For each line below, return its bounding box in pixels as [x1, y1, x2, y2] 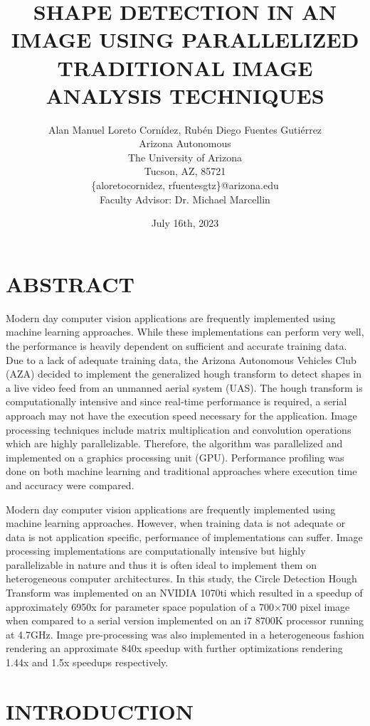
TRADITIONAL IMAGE [57, 53, 313, 82]
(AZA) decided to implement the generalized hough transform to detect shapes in [6, 366, 362, 381]
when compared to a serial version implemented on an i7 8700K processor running [6, 613, 364, 628]
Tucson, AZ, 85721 [144, 164, 226, 178]
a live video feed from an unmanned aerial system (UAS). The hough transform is [6, 380, 363, 395]
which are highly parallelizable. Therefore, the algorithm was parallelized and [6, 436, 343, 451]
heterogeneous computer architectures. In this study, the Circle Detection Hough [6, 571, 357, 586]
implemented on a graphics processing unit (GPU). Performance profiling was [6, 449, 344, 464]
